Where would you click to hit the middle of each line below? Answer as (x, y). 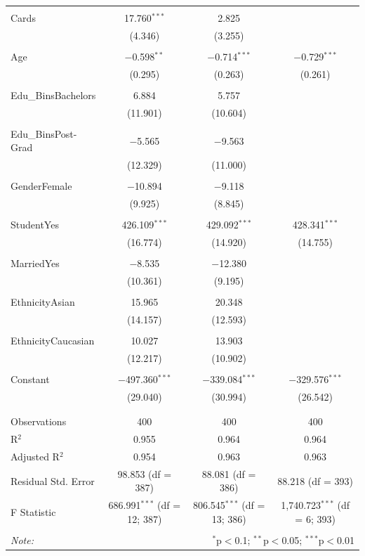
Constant (30, 379)
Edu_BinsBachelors (53, 95)
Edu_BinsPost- (44, 133)
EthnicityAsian (43, 302)
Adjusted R (35, 456)
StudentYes (35, 225)
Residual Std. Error (53, 480)
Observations (39, 421)
